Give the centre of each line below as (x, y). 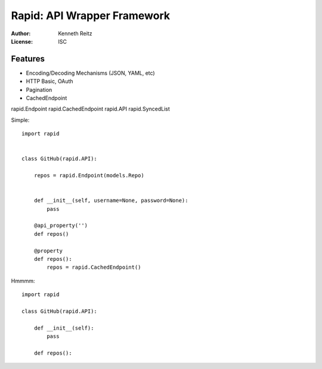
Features (28, 59)
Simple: (20, 120)
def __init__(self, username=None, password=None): (111, 201)
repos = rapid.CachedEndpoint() (94, 267)
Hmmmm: (23, 281)
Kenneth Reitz (75, 33)
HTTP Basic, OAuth (50, 81)
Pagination (39, 90)
